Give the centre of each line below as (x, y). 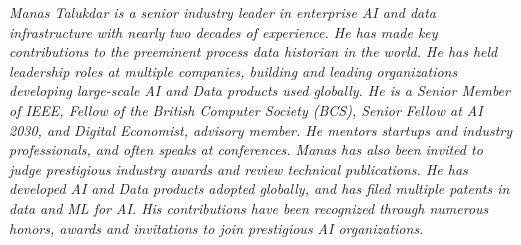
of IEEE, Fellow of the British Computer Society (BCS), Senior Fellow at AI (246, 109)
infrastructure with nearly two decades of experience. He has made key (223, 31)
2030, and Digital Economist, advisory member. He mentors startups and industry (260, 129)
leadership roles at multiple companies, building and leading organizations (233, 70)
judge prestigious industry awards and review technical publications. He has (238, 168)
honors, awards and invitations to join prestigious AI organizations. (216, 227)
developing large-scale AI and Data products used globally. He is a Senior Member (259, 90)
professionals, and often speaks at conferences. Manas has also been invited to (246, 149)
